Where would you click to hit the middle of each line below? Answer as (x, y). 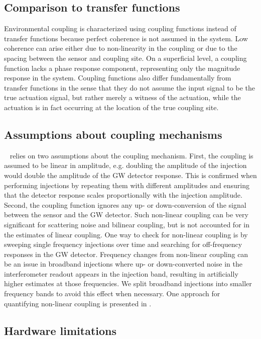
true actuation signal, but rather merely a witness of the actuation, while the (122, 97)
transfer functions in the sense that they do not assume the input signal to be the (129, 87)
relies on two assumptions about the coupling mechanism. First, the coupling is (132, 155)
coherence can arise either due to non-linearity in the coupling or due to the (121, 48)
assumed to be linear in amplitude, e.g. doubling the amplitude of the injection (125, 165)
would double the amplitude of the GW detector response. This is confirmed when (130, 175)
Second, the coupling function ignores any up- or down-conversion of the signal (125, 204)
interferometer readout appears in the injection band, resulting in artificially (121, 273)
